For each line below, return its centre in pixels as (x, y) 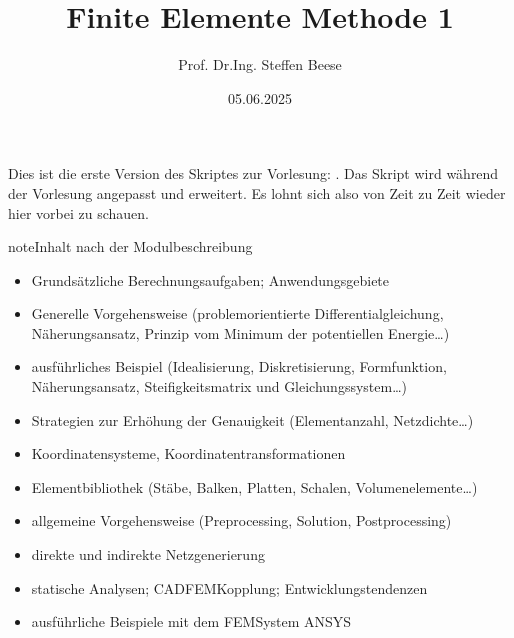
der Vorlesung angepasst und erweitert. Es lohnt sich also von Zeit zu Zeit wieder (257, 192)
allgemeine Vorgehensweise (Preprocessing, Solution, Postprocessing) (241, 520)
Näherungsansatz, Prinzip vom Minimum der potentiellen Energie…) (240, 332)
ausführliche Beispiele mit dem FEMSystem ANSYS (191, 621)
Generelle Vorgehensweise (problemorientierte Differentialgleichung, (237, 313)
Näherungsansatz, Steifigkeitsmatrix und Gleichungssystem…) (219, 386)
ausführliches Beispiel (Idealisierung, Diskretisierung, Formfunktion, (239, 366)
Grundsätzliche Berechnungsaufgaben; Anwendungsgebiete (210, 279)
